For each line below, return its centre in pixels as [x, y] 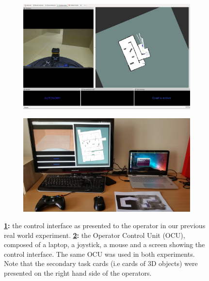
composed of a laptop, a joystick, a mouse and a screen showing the [104, 244]
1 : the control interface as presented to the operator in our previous [105, 226]
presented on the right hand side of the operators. [78, 273]
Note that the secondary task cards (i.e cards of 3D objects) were [101, 263]
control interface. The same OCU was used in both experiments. [99, 254]
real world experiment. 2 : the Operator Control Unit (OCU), [95, 235]
